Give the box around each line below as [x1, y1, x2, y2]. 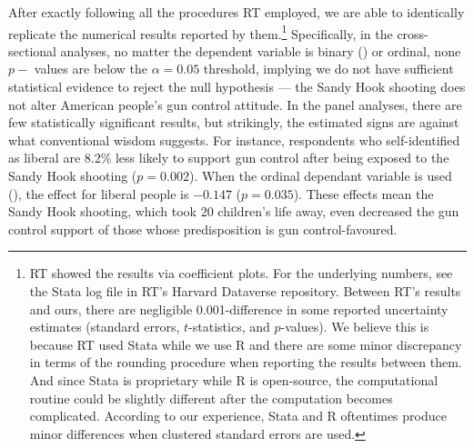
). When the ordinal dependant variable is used [188, 166, 452, 184]
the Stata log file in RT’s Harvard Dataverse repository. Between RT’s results [29, 281, 461, 300]
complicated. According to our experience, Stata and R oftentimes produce [29, 406, 447, 425]
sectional [8, 41, 56, 60]
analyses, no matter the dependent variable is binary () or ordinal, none [60, 41, 461, 60]
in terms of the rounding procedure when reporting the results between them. [29, 353, 462, 372]
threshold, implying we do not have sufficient [203, 59, 454, 78]
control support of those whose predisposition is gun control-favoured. [8, 219, 398, 238]
